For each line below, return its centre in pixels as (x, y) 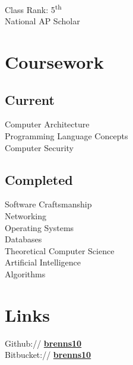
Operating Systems (39, 227)
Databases (23, 239)
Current (30, 99)
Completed (39, 179)
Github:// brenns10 (43, 343)
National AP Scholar (42, 21)
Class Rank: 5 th (33, 9)
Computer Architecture (47, 124)
